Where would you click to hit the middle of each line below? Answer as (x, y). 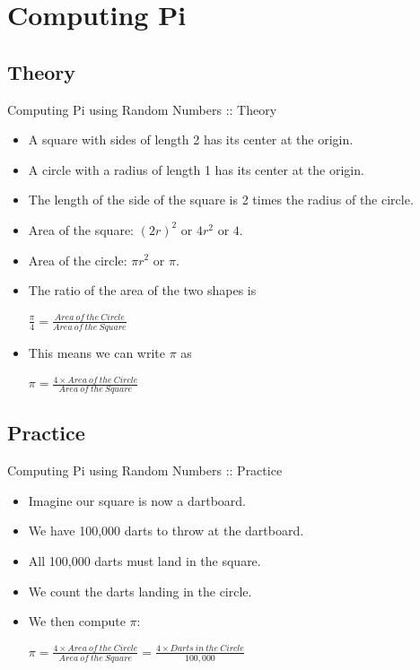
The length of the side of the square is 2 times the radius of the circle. (221, 200)
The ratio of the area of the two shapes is (142, 290)
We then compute (77, 621)
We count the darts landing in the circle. (140, 591)
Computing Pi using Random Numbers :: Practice (145, 470)
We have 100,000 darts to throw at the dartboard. (166, 531)
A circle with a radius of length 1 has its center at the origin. (196, 169)
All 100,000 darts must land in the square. (144, 560)
